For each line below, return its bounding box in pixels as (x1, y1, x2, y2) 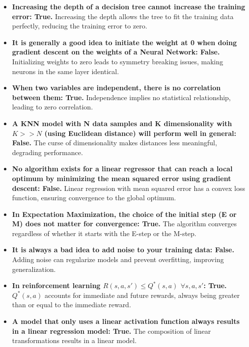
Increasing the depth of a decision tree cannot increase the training (12, 1, 246, 11)
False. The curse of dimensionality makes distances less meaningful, (12, 137, 217, 148)
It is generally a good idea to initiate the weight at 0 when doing (12, 37, 237, 47)
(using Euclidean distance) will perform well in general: (44, 128, 236, 138)
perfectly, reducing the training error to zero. (12, 21, 147, 31)
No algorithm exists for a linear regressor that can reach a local (12, 163, 233, 174)
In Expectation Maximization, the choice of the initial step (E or (12, 209, 237, 219)
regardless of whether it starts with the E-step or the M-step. (12, 228, 196, 238)
